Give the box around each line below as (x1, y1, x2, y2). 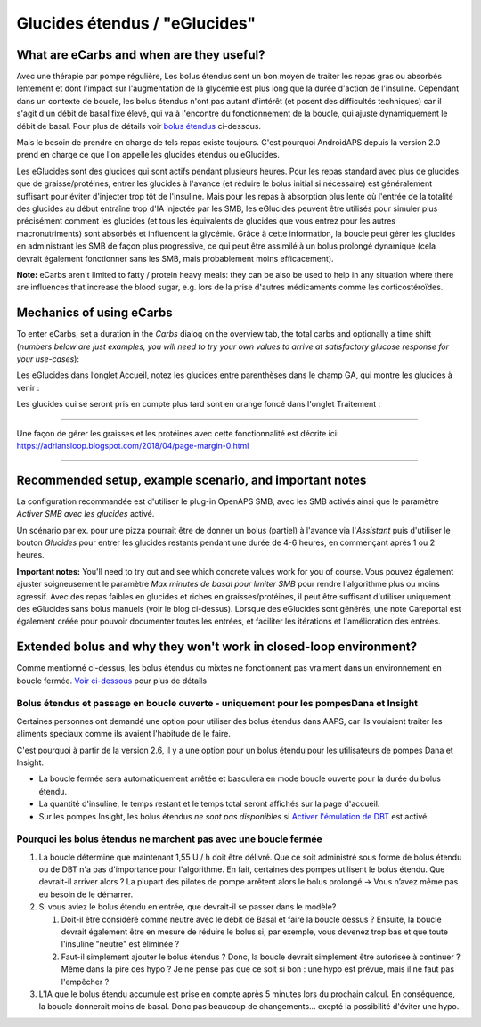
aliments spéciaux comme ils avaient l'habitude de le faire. (16, 729, 231, 739)
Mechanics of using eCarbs (16, 306, 173, 321)
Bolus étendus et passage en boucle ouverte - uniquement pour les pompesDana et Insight (16, 697, 419, 710)
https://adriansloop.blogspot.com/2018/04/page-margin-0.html (16, 440, 249, 451)
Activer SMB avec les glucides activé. (16, 509, 155, 519)
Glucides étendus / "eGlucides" (16, 13, 257, 33)
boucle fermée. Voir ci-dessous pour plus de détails (16, 675, 208, 686)
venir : (16, 382, 40, 393)
